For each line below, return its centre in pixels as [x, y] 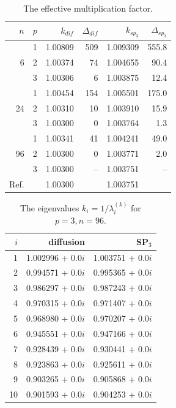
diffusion [67, 241]
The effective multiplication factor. [88, 8]
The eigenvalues [50, 207]
